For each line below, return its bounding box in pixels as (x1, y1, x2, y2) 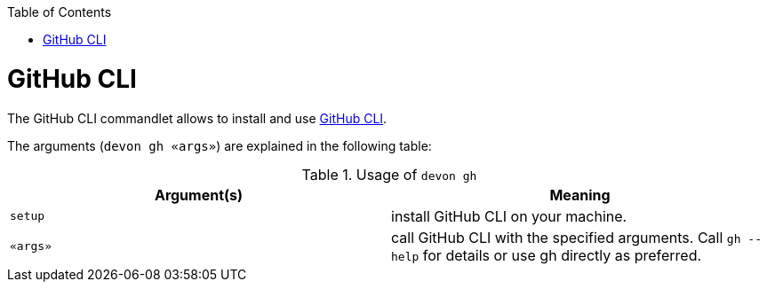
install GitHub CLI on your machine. (391, 207, 627, 225)
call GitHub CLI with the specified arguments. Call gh (391, 228, 741, 246)
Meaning (549, 185, 611, 204)
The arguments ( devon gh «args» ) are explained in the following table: (7, 137, 432, 153)
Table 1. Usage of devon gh (301, 165, 477, 184)
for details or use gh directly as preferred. (422, 246, 702, 264)
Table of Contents (7, 4, 112, 20)
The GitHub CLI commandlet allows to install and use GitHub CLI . (7, 110, 387, 126)
